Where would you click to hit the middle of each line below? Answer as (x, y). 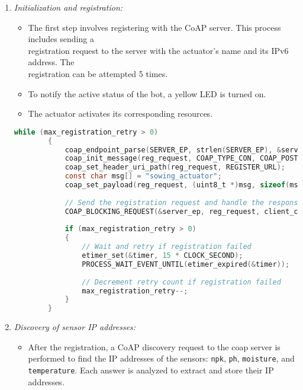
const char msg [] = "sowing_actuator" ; (143, 176)
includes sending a (61, 39)
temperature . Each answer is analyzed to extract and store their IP (151, 370)
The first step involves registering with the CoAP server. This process (154, 27)
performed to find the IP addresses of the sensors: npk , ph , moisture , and (161, 358)
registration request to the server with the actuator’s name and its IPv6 (158, 50)
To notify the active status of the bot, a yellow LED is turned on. (147, 93)
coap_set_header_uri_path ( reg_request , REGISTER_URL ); (175, 167)
